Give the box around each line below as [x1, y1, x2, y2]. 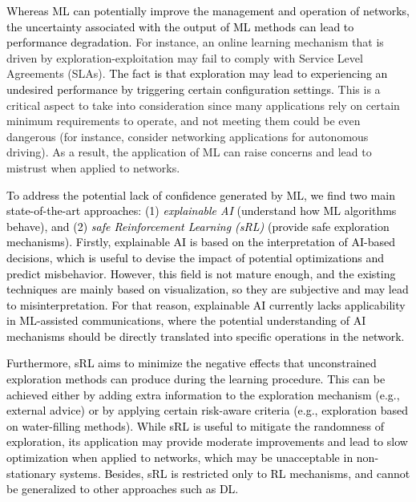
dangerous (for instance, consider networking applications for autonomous [6, 128, 369, 144]
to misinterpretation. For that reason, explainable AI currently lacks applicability [6, 296, 406, 313]
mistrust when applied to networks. [6, 159, 180, 176]
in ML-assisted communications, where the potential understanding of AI [6, 312, 366, 329]
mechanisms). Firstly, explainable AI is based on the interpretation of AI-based [6, 233, 395, 250]
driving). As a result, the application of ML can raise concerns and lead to [6, 144, 372, 160]
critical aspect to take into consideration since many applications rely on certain [6, 96, 400, 113]
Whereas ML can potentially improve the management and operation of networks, [6, 2, 410, 18]
